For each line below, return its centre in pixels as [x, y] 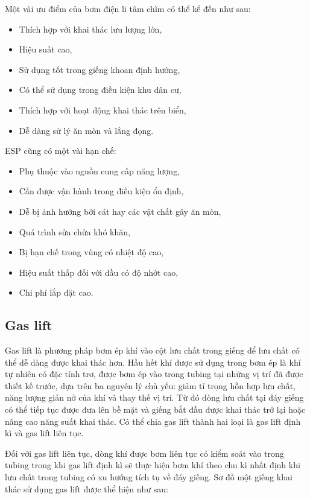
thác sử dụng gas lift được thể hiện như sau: [87, 488]
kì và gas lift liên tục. [44, 433]
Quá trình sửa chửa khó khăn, [74, 231]
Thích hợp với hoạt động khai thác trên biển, [103, 110]
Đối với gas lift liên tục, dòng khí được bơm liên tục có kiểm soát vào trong [144, 453]
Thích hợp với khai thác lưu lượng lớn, [90, 29]
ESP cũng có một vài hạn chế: [61, 151]
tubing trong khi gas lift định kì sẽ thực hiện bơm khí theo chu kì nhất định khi [153, 465]
